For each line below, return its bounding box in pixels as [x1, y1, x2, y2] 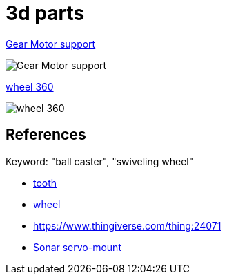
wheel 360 [6, 80, 54, 93]
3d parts [6, 1, 85, 25]
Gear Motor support [6, 37, 96, 50]
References [6, 126, 86, 144]
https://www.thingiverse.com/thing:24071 [33, 219, 221, 232]
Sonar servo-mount [33, 241, 121, 253]
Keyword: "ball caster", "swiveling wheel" [6, 155, 194, 167]
